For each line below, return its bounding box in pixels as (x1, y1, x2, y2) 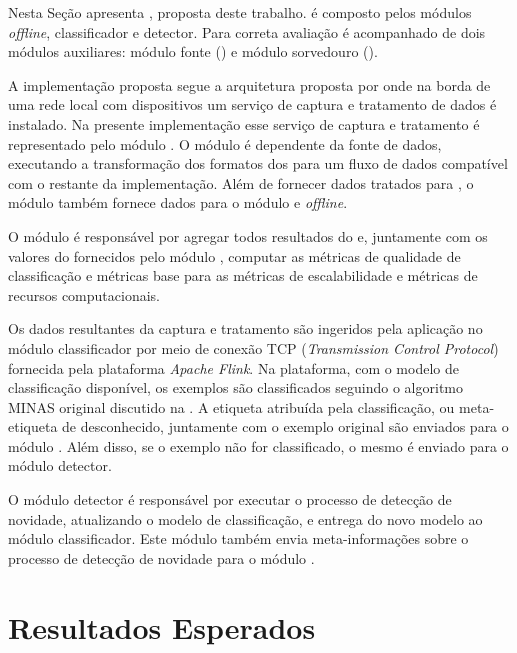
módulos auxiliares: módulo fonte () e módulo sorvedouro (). (8, 41, 378, 62)
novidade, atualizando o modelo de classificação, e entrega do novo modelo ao (8, 508, 483, 529)
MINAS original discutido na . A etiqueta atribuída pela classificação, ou (8, 396, 455, 417)
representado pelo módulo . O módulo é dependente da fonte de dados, (8, 133, 442, 154)
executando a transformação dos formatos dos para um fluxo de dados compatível (8, 153, 508, 174)
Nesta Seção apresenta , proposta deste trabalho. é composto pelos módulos (8, 2, 472, 22)
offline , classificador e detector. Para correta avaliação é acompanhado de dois (8, 21, 486, 42)
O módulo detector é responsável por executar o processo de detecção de (8, 489, 452, 510)
